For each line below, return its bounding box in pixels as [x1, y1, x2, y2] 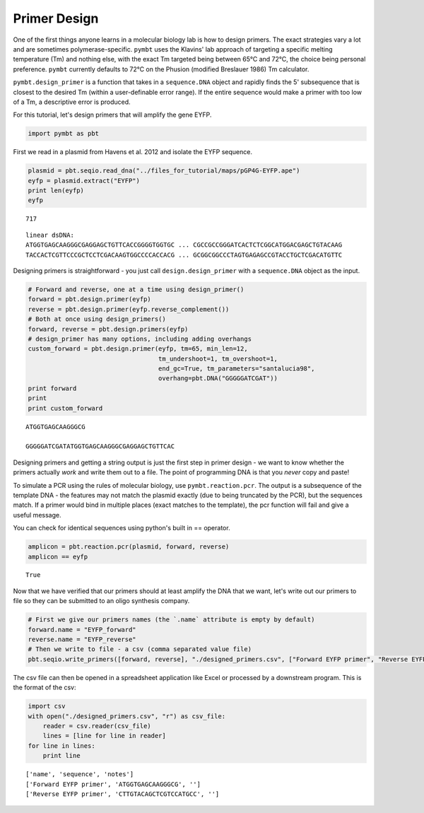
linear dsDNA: [25, 230, 74, 239]
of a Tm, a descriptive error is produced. [13, 98, 131, 106]
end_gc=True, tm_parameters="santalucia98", [158, 365, 315, 373]
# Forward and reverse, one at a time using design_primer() [28, 285, 245, 293]
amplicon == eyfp [28, 552, 88, 561]
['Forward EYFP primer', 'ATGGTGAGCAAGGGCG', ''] [25, 780, 201, 788]
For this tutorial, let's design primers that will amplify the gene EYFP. [13, 110, 212, 119]
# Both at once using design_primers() [28, 315, 166, 323]
